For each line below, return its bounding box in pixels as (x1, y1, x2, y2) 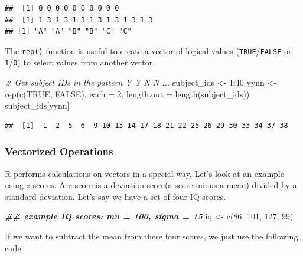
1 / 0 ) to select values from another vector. (5, 56, 155, 68)
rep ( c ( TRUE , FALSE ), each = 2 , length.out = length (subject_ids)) (5, 87, 250, 100)
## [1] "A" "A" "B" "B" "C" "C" (5, 27, 132, 36)
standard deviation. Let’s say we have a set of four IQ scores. (5, 190, 226, 202)
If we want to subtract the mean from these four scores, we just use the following (5, 230, 298, 242)
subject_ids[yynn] (5, 99, 70, 111)
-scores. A (30, 179, 66, 191)
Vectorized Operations (5, 144, 113, 159)
